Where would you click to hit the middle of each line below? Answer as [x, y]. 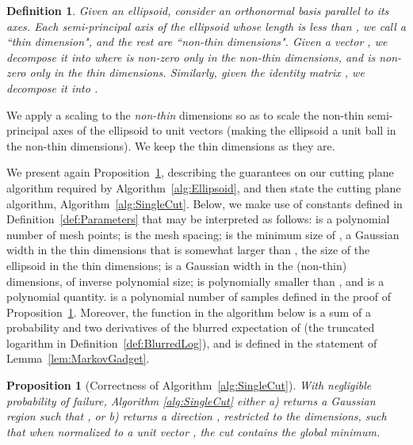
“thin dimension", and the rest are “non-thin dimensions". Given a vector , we [197, 42]
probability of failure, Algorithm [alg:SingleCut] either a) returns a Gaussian [191, 400]
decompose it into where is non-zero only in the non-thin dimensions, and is [191, 57]
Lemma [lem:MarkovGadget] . [78, 358]
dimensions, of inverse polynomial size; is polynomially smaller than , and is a [195, 281]
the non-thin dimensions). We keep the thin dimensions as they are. [171, 145]
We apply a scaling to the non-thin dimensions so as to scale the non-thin [185, 114]
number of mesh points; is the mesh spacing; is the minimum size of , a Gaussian [203, 234]
